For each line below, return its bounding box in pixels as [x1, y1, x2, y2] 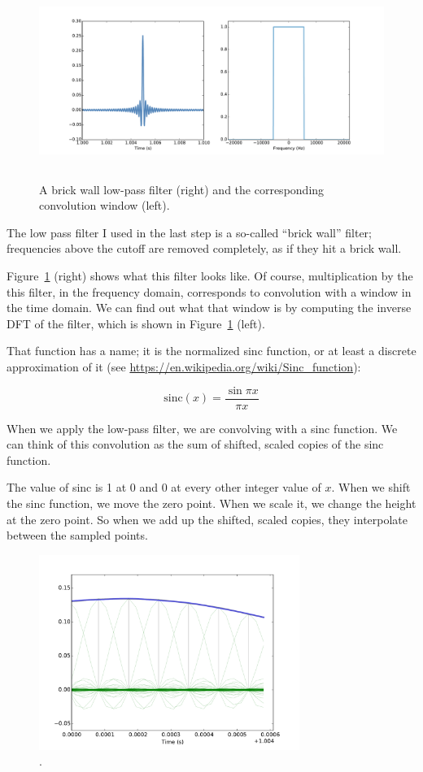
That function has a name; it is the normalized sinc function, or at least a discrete [7, 342, 416, 359]
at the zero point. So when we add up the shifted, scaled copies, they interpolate [7, 510, 408, 527]
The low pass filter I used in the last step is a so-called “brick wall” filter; [7, 223, 372, 241]
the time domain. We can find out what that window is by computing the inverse [7, 299, 412, 316]
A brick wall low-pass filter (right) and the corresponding [39, 180, 325, 197]
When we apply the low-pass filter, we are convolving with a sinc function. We [7, 419, 398, 436]
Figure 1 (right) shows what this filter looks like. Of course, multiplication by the [7, 267, 413, 284]
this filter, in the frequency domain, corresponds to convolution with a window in [7, 283, 412, 300]
